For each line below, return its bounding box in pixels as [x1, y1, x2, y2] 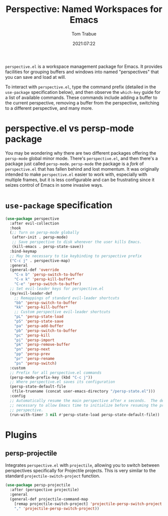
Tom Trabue [71, 31, 96, 37]
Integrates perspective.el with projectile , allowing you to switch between [5, 462, 160, 468]
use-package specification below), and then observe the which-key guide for [5, 89, 161, 95]
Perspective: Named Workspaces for [5, 4, 162, 15]
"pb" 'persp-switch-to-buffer [14, 328, 77, 333]
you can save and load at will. [5, 74, 66, 80]
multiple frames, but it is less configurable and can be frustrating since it [5, 177, 155, 183]
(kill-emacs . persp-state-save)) [11, 244, 84, 249]
